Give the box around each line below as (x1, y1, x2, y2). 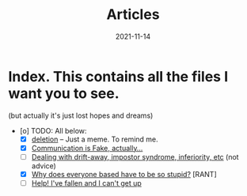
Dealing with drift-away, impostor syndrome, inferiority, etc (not (31, 152, 239, 161)
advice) (31, 160, 57, 171)
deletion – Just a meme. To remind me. (31, 134, 158, 144)
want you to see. (8, 85, 120, 102)
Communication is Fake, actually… (31, 143, 143, 153)
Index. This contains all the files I (8, 67, 229, 85)
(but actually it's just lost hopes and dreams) (8, 111, 154, 120)
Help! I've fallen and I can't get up (31, 178, 142, 187)
